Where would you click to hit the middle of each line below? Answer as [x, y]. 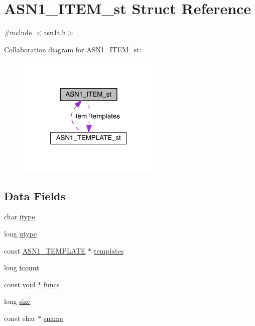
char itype [20, 217]
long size [17, 301]
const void [20, 284]
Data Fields [35, 195]
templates [109, 250]
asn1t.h [54, 32]
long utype [20, 234]
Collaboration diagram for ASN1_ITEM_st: [73, 49]
